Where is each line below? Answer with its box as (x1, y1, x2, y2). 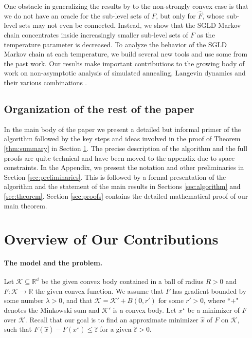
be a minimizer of (187, 305, 240, 315)
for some (158, 295, 184, 305)
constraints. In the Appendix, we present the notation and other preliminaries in (4, 162, 244, 172)
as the (197, 30, 215, 39)
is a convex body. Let (113, 305, 177, 315)
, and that (62, 295, 92, 305)
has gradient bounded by (172, 285, 247, 296)
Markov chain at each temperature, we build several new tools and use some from (4, 49, 248, 59)
